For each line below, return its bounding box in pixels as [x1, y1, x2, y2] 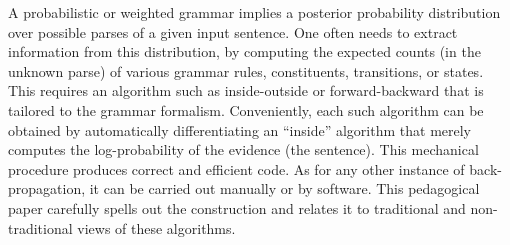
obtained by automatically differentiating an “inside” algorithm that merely [8, 119, 472, 140]
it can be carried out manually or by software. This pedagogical [89, 178, 480, 199]
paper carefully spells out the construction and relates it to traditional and [8, 197, 466, 218]
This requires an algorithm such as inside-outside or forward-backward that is [8, 80, 484, 101]
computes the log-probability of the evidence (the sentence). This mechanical [8, 139, 479, 160]
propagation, [8, 178, 86, 199]
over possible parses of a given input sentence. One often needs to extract [8, 21, 458, 42]
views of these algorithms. [77, 217, 236, 238]
